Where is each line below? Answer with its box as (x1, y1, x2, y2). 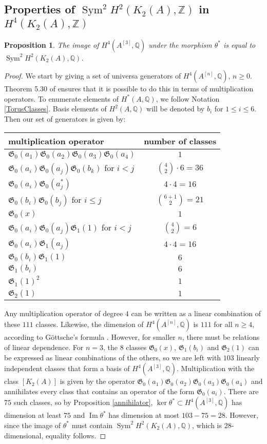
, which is (192, 419, 222, 430)
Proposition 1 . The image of (4, 39, 99, 50)
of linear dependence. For (4, 341, 84, 352)
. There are (223, 385, 259, 396)
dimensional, (4, 430, 44, 440)
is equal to (223, 39, 256, 50)
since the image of (4, 419, 61, 430)
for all (214, 319, 233, 330)
